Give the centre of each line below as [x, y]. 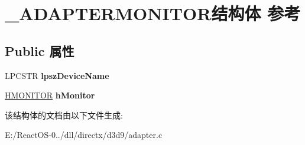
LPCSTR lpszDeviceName [57, 75]
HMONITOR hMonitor [50, 95]
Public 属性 [40, 50]
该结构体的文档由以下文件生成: [64, 115]
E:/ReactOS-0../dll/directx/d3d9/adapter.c [84, 135]
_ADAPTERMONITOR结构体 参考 [153, 13]
